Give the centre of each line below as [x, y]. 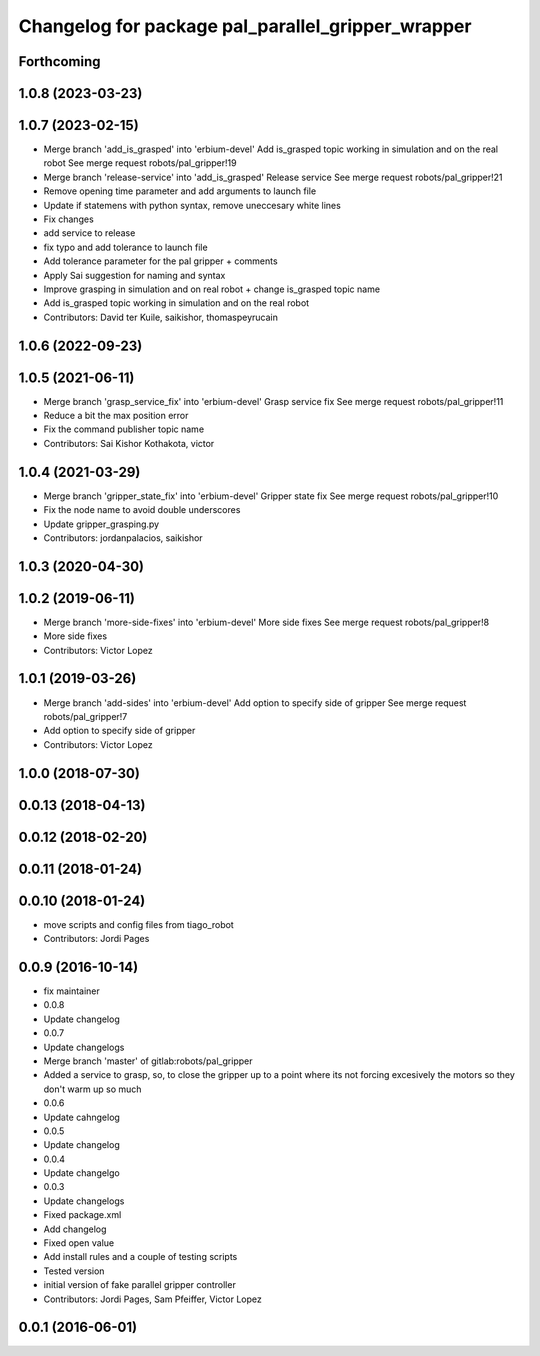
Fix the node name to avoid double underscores [142, 510]
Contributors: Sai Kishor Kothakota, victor [129, 443]
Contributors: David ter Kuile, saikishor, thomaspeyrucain [161, 317]
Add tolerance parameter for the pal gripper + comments [161, 261]
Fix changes [68, 219]
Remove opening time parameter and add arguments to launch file [180, 191]
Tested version [74, 1271]
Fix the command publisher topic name [124, 429]
